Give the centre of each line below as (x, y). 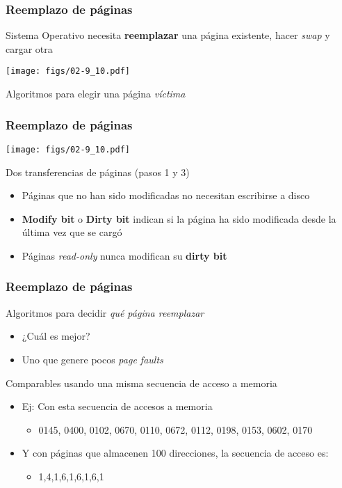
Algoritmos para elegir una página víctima (96, 94)
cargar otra (29, 48)
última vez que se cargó (72, 232)
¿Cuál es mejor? (56, 336)
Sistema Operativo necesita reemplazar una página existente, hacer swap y (168, 35)
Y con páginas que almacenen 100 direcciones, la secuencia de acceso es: (175, 453)
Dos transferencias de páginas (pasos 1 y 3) (98, 172)
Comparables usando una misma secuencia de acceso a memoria (141, 383)
